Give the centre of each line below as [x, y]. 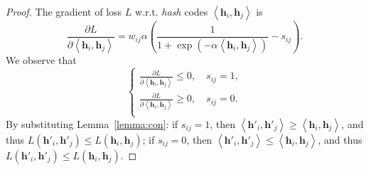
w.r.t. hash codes [171, 11]
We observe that [41, 59]
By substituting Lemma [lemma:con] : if [92, 123]
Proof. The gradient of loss [64, 11]
